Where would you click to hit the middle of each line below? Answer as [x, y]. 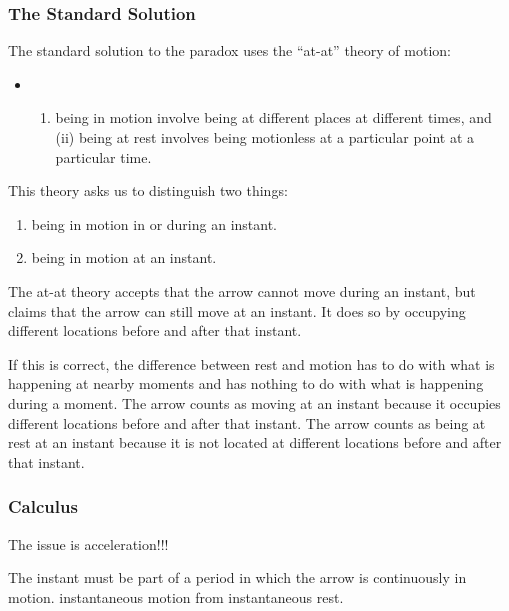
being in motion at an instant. [124, 257]
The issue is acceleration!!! [88, 543]
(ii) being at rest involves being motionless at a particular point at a [265, 137]
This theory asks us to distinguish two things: [148, 190]
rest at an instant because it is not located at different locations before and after [255, 442]
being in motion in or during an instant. [154, 223]
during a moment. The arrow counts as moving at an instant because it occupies [254, 402]
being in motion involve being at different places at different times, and [273, 117]
